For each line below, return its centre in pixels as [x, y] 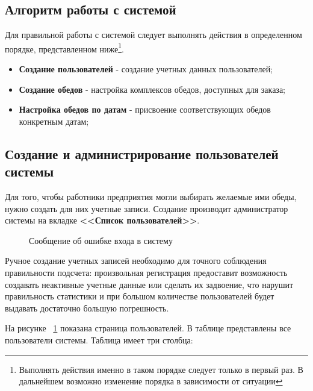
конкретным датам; [54, 121]
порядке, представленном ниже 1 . [64, 48]
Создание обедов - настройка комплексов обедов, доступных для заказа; [152, 89]
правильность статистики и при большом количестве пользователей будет [140, 296]
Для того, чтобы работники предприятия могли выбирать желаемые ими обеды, [151, 197]
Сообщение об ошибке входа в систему [101, 240]
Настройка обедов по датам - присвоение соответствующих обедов [145, 109]
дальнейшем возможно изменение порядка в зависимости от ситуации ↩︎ [151, 381]
